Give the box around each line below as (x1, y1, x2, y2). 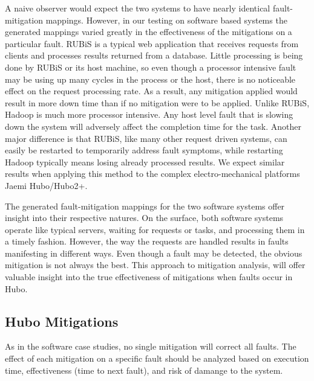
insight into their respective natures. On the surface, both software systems (5, 211, 284, 224)
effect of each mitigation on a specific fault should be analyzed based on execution (5, 352, 309, 365)
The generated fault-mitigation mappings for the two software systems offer (5, 199, 285, 212)
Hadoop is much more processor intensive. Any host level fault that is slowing (5, 108, 293, 121)
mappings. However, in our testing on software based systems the (45, 13, 287, 26)
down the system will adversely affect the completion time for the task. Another (5, 120, 301, 132)
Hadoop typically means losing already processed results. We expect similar (5, 155, 285, 168)
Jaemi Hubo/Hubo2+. (5, 179, 88, 191)
